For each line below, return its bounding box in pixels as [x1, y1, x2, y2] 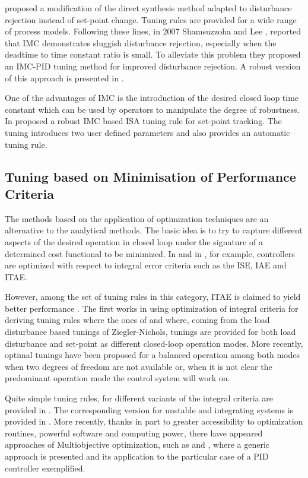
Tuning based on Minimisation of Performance [5, 167, 296, 185]
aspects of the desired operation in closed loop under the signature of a [5, 235, 263, 248]
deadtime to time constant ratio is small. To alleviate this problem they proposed [5, 48, 301, 61]
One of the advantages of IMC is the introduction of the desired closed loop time [5, 91, 299, 104]
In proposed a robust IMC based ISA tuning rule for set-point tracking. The [5, 115, 282, 127]
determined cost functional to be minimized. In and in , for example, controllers [5, 247, 295, 259]
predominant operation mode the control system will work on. [5, 372, 230, 384]
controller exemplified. [5, 461, 85, 474]
